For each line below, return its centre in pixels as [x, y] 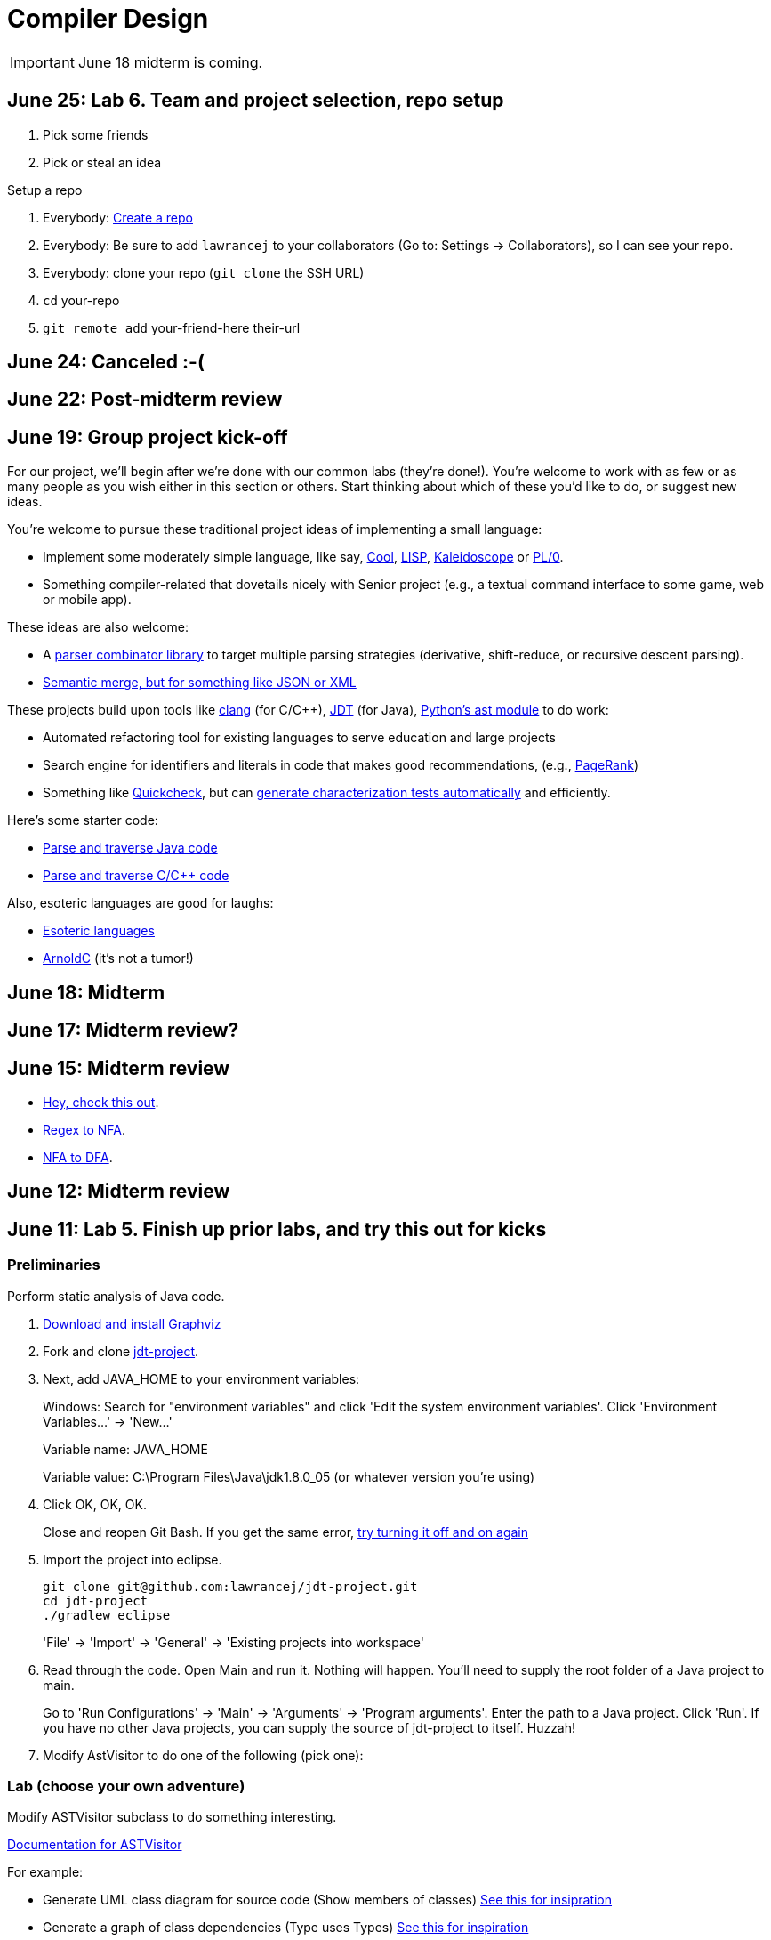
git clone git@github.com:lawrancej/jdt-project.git [230, 1586]
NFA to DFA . [78, 1157]
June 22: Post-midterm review [145, 400]
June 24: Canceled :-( [106, 362]
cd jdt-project [96, 1600]
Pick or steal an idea [102, 162]
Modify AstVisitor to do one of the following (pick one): [203, 1755]
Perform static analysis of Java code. [116, 1296]
